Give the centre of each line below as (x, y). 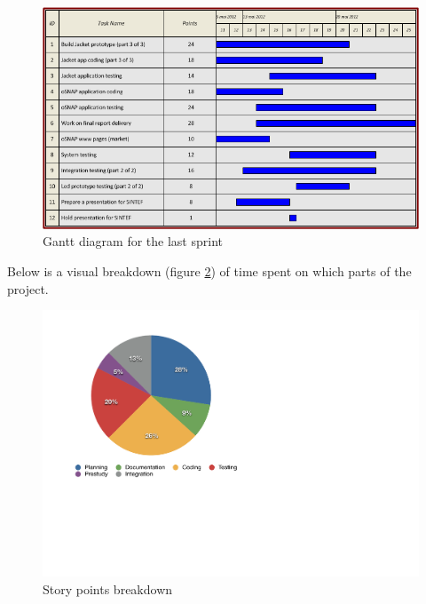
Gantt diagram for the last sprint (133, 241)
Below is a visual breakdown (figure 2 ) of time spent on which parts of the (209, 271)
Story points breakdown (108, 588)
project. (28, 288)
